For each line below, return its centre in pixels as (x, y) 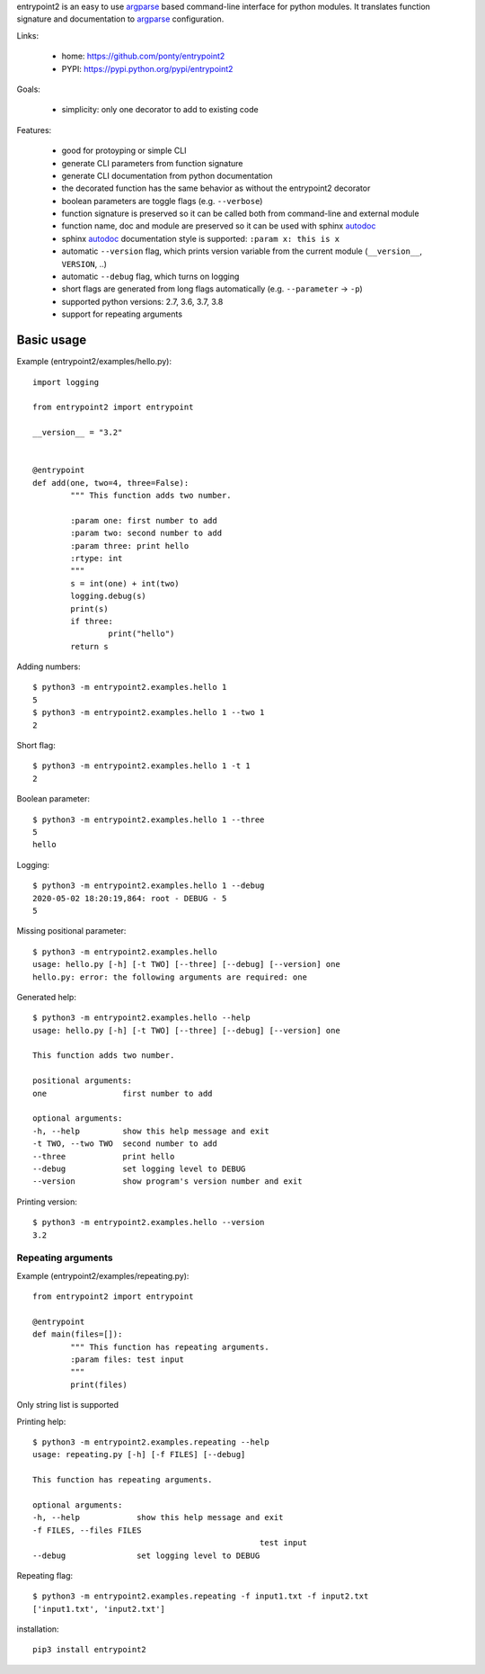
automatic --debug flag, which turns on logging (150, 277)
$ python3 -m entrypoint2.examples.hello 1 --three (149, 819)
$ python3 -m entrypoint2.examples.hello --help (141, 1018)
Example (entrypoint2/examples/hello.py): (94, 362)
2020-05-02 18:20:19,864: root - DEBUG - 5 (130, 898)
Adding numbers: (48, 667)
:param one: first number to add (144, 520)
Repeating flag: (45, 1575)
